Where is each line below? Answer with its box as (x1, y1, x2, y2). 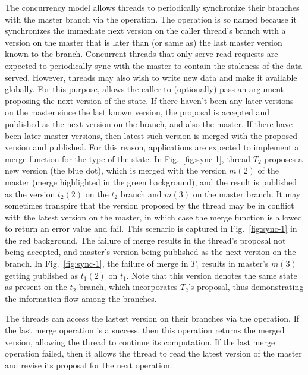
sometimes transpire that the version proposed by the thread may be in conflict (5, 199, 294, 212)
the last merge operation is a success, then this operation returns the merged (5, 324, 285, 336)
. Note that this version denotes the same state (126, 269, 297, 281)
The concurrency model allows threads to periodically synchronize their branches (5, 1, 300, 13)
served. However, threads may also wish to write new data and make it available (5, 71, 297, 83)
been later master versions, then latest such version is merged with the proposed (5, 129, 297, 141)
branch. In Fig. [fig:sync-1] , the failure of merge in (5, 257, 188, 270)
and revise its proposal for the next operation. (5, 358, 172, 371)
